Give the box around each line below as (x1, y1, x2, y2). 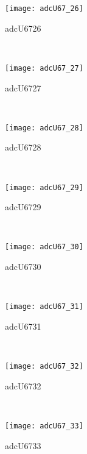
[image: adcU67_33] (5, 421, 83, 430)
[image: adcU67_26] (5, 4, 83, 13)
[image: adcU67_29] (5, 183, 83, 192)
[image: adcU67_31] (5, 302, 83, 311)
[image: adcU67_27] (5, 63, 83, 73)
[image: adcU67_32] (5, 362, 83, 371)
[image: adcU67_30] (5, 243, 83, 252)
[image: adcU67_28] (5, 123, 83, 132)
